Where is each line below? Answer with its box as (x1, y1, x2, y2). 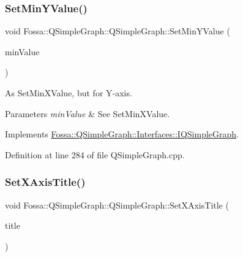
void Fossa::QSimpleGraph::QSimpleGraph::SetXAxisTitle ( (5, 198, 229, 211)
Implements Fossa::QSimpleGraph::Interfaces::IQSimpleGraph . (5, 128, 239, 140)
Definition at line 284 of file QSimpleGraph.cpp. (5, 148, 185, 161)
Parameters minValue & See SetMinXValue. (5, 107, 170, 120)
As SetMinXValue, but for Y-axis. (5, 86, 132, 99)
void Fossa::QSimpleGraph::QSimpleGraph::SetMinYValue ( (5, 25, 230, 37)
